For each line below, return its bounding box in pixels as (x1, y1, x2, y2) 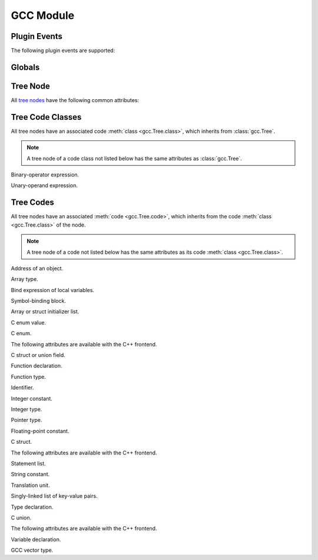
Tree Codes (11, 198, 54, 208)
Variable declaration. (11, 536, 61, 543)
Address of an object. (11, 264, 64, 271)
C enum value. (11, 319, 47, 326)
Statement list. (11, 460, 47, 467)
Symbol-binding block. (11, 297, 66, 304)
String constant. (11, 471, 50, 478)
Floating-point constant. (11, 427, 69, 434)
